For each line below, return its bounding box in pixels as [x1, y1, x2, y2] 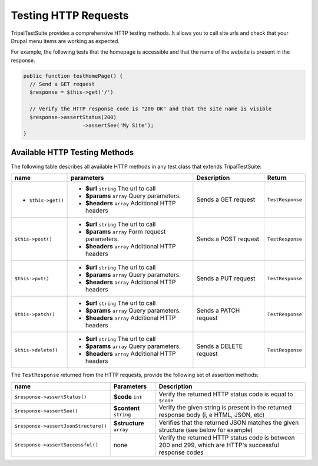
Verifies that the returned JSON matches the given [158, 418, 299, 426]
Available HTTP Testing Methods [11, 147, 134, 157]
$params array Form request [85, 228, 166, 236]
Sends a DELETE [196, 342, 243, 350]
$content [113, 404, 140, 412]
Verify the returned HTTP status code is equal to [158, 390, 293, 398]
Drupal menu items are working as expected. [11, 37, 120, 44]
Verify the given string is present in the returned [158, 403, 292, 411]
